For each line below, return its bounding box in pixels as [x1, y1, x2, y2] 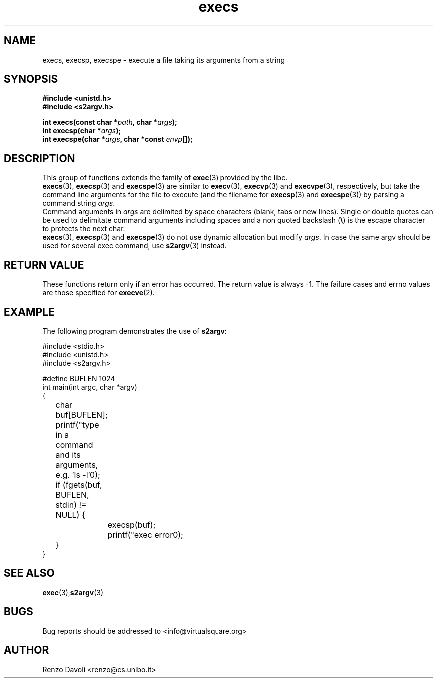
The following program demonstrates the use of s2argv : [42, 326, 227, 335]
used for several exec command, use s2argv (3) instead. [42, 241, 227, 250]
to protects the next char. [42, 224, 125, 233]
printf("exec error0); [107, 529, 183, 540]
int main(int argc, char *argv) [42, 382, 137, 391]
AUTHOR [4, 644, 49, 657]
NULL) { [55, 509, 85, 520]
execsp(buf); [107, 519, 156, 530]
